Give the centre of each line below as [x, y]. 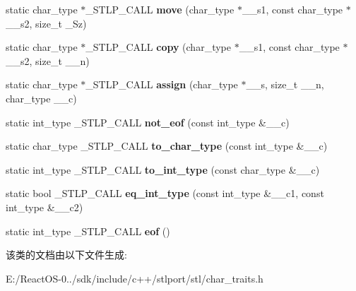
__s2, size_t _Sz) [46, 23]
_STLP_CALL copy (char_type [158, 47]
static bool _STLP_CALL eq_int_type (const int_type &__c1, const [165, 193]
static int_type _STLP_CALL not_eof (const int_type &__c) [148, 122]
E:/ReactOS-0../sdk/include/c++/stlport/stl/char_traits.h [135, 278]
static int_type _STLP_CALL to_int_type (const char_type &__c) [163, 169]
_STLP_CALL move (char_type [160, 9]
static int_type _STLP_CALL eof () [88, 231]
